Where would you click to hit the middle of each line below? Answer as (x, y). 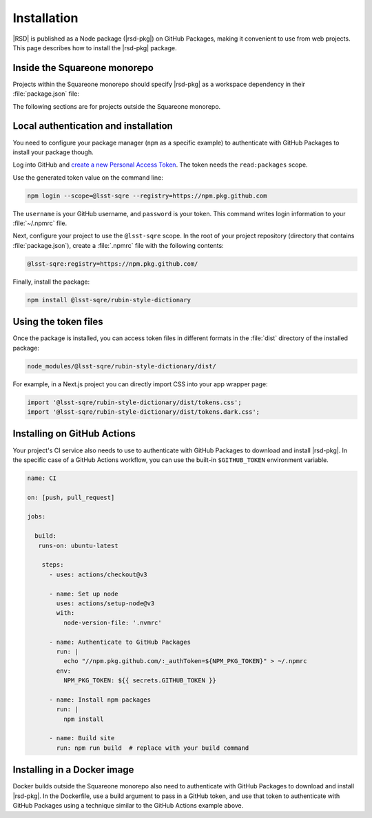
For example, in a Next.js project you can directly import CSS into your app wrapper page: (140, 384)
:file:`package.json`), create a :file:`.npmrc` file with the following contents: (118, 245)
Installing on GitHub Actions (74, 434)
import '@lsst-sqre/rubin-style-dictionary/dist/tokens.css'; (134, 402)
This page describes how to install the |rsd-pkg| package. (95, 48)
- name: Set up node (84, 594)
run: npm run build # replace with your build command (153, 748)
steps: (53, 565)
